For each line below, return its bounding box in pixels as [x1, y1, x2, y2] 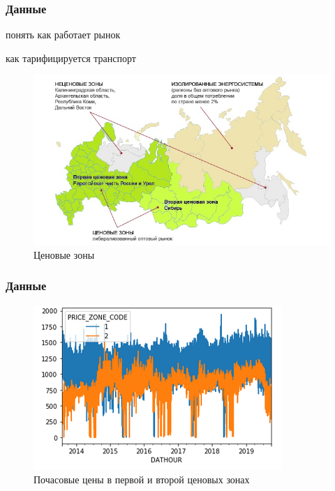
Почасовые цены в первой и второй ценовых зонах [33, 472, 250, 487]
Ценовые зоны [33, 247, 95, 262]
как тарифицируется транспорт [6, 50, 136, 65]
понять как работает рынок [6, 27, 121, 42]
